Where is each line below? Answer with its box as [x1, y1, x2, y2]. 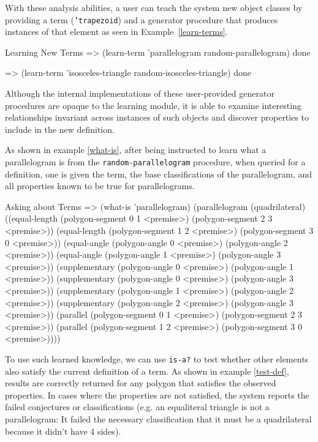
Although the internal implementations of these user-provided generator [5, 87, 274, 100]
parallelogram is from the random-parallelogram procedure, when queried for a [5, 155, 306, 168]
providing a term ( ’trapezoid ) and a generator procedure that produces [5, 13, 278, 26]
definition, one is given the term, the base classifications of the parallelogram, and [5, 167, 312, 180]
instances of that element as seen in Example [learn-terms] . [5, 25, 228, 38]
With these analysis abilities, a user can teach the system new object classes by [5, 1, 303, 13]
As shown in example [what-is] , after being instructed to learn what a [5, 143, 267, 156]
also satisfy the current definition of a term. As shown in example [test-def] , [5, 364, 289, 377]
